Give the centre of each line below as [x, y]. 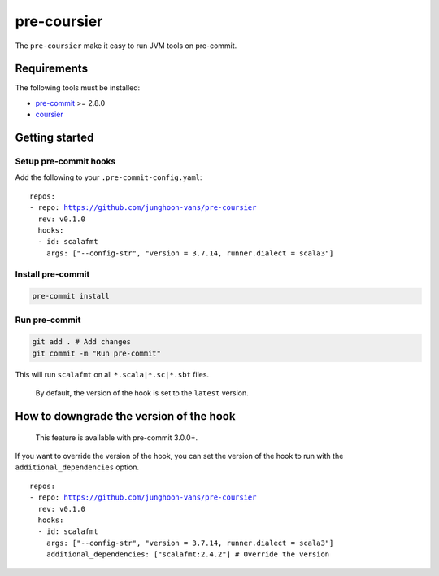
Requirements [52, 69]
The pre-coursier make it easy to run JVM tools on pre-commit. [126, 46]
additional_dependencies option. [77, 467]
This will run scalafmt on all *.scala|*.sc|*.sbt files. [112, 374]
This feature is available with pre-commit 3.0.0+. [117, 437]
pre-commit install [71, 296]
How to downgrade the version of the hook [125, 416]
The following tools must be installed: [78, 88]
